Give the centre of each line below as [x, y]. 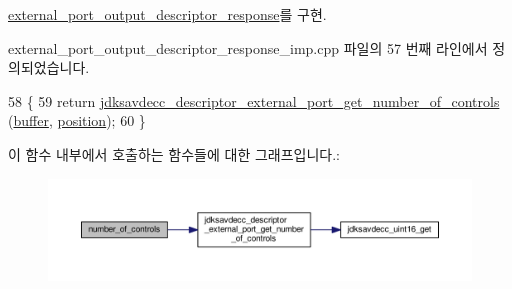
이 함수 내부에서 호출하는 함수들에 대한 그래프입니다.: [174, 153]
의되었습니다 [47, 67]
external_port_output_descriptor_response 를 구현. [167, 14]
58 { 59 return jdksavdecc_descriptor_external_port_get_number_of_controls [254, 100]
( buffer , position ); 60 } [77, 120]
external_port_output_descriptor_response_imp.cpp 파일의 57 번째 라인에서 [248, 47]
